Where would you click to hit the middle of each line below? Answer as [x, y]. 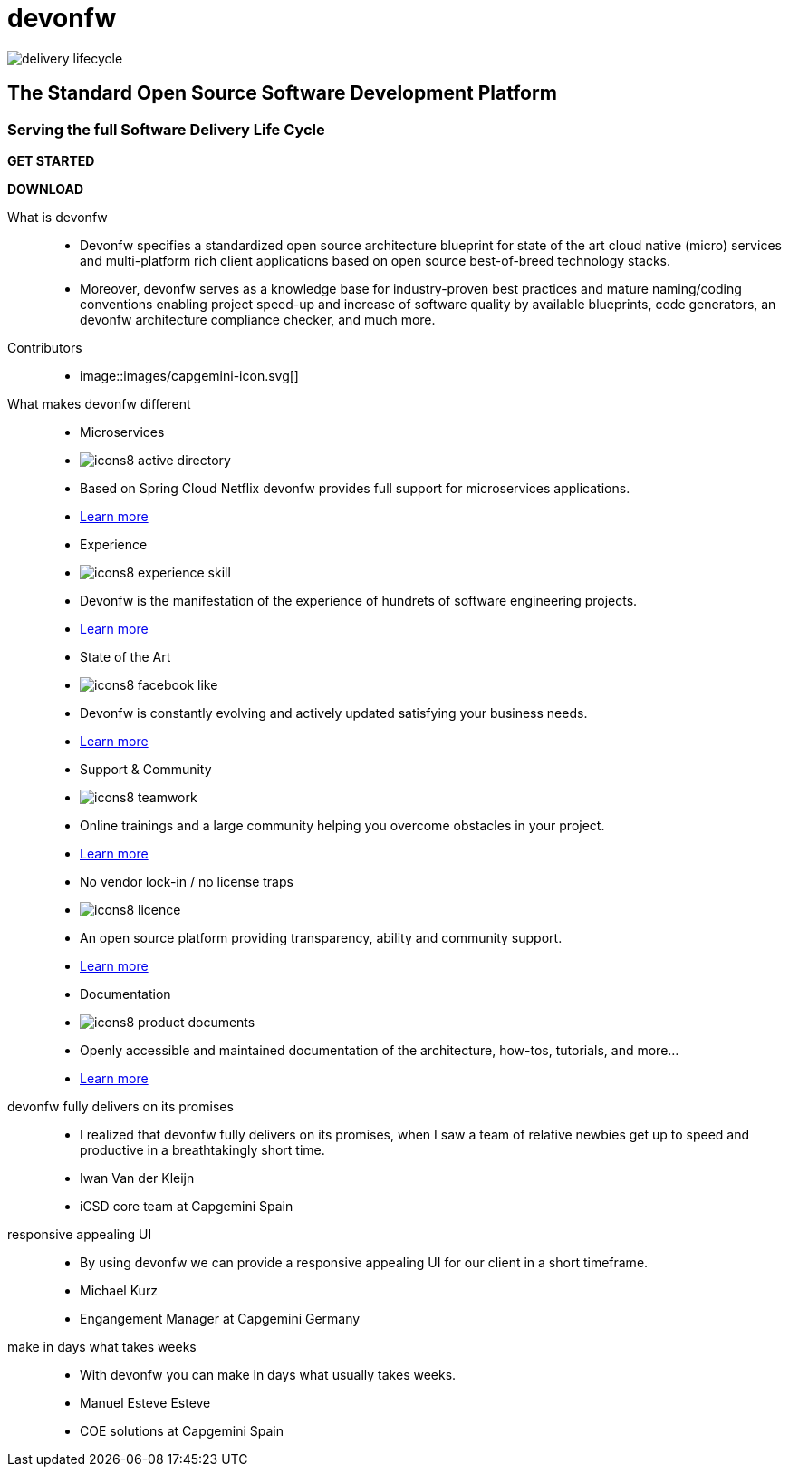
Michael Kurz [119, 1290]
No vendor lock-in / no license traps [187, 881]
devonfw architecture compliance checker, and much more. [258, 319]
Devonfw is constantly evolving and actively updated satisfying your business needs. [334, 713]
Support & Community [146, 769]
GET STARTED [51, 160]
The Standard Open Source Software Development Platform [282, 93]
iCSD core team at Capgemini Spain [187, 1206]
